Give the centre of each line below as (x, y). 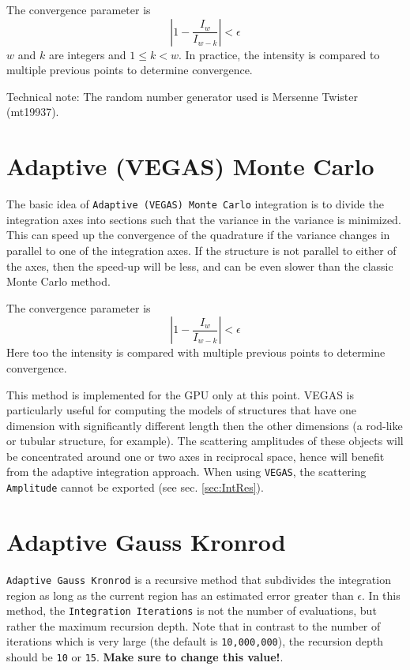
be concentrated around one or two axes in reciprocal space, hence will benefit (196, 456)
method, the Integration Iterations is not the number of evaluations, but (192, 610)
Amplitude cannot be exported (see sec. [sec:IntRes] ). (135, 487)
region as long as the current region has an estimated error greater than (180, 595)
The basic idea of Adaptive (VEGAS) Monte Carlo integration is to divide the (195, 204)
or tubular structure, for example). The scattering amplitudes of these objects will (205, 441)
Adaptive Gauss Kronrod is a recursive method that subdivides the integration (199, 579)
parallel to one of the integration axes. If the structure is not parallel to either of (201, 250)
